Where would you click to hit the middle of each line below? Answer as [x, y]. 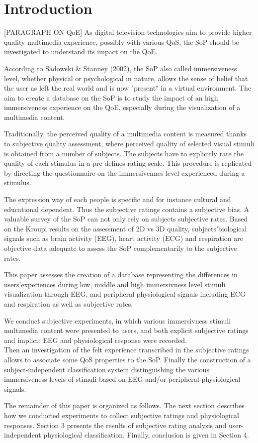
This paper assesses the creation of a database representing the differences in [121, 275]
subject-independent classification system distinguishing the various [107, 369]
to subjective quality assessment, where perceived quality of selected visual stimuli [129, 144]
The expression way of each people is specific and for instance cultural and [118, 199]
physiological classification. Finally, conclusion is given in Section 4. [146, 435]
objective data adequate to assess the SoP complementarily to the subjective [121, 248]
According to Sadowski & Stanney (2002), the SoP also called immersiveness [121, 68]
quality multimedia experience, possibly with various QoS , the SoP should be [122, 42]
